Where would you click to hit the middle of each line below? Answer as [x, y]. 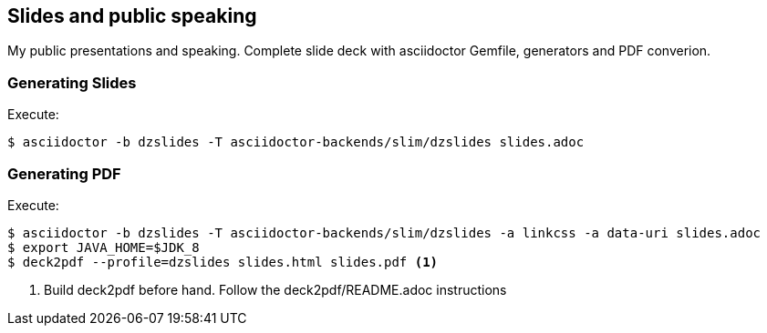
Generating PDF [64, 173]
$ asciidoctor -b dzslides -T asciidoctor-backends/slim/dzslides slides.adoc [296, 142]
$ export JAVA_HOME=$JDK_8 [104, 247]
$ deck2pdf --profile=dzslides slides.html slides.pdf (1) [223, 262]
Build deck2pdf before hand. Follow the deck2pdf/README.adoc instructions [275, 289]
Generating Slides [72, 82]
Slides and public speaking [132, 16]
